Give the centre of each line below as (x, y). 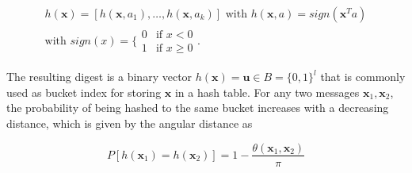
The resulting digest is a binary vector (99, 77)
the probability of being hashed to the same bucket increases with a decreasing (198, 108)
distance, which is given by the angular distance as (130, 123)
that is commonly (363, 77)
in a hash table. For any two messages (267, 92)
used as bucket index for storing (84, 92)
